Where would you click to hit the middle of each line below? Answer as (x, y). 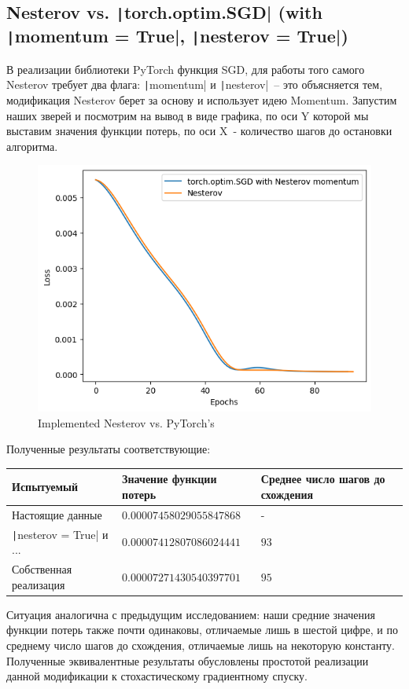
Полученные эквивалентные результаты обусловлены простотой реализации (188, 660)
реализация (39, 584)
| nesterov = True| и (60, 534)
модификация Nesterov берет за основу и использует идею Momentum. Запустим (202, 100)
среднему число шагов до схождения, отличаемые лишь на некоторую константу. (201, 645)
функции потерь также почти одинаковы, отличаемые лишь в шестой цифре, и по (202, 630)
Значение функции (169, 479)
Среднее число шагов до (323, 479)
